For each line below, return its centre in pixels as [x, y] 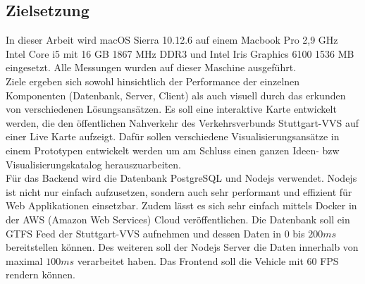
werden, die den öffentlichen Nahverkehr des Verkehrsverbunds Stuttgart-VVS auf [182, 122]
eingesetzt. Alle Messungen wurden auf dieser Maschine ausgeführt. [151, 67]
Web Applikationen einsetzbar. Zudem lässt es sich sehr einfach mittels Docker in [181, 205]
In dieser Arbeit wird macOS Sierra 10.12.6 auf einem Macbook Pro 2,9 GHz [172, 40]
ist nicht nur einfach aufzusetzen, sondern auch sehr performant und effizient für [179, 191]
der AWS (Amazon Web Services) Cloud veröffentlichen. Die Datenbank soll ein [178, 219]
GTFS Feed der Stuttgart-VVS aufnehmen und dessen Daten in [144, 233]
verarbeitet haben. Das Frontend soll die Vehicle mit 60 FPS [208, 260]
